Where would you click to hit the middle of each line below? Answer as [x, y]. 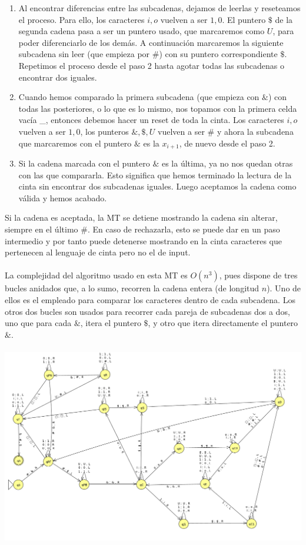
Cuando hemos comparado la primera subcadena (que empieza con [139, 97]
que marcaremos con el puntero [75, 143]
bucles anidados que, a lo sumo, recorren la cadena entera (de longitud [132, 288]
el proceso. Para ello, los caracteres [82, 19]
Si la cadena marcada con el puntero [84, 163]
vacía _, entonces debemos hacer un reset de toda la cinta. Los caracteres [151, 120]
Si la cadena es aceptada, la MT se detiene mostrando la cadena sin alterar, [141, 217]
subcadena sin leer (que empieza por [84, 54]
